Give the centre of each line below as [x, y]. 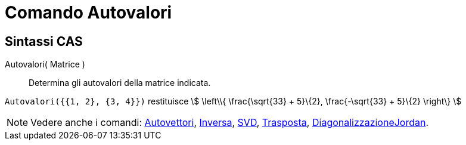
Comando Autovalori [88, 13]
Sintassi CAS [44, 41]
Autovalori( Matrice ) [45, 64]
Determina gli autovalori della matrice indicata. [120, 83]
